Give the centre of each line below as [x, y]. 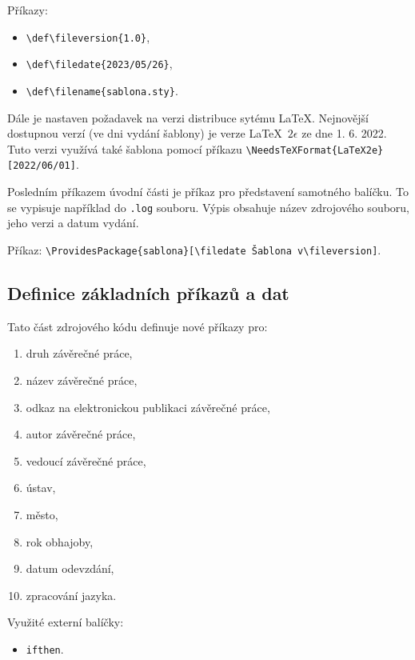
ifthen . [45, 648]
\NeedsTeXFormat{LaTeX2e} [315, 150]
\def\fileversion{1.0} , [88, 36]
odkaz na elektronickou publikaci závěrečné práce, [148, 407]
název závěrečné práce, [82, 380]
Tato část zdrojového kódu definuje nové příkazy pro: [138, 326]
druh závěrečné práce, [79, 353]
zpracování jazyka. [71, 595]
